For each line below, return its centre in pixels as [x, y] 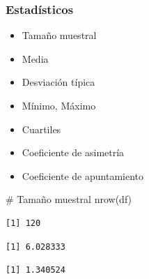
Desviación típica [58, 82]
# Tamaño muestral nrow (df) [69, 199]
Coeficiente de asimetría [73, 152]
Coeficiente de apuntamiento [83, 175]
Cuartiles [41, 129]
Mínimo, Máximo [59, 105]
